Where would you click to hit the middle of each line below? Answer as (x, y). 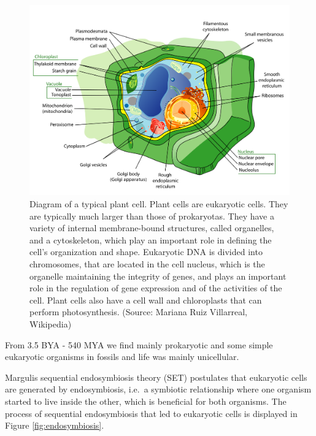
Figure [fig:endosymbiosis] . (55, 425)
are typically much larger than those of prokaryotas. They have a (152, 216)
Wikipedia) (51, 323)
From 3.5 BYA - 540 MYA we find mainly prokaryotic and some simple (139, 344)
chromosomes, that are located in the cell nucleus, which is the (147, 263)
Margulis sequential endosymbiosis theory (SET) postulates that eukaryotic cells (156, 377)
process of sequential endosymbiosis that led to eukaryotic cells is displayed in (151, 413)
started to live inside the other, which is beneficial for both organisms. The (146, 401)
